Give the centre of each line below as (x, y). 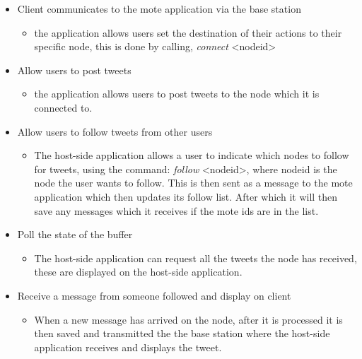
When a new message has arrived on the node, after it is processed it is (188, 319)
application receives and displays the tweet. (128, 347)
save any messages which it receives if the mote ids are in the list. (176, 210)
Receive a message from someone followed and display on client (154, 295)
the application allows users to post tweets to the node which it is (177, 94)
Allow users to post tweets (74, 70)
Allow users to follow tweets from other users (115, 131)
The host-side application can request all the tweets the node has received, (195, 258)
